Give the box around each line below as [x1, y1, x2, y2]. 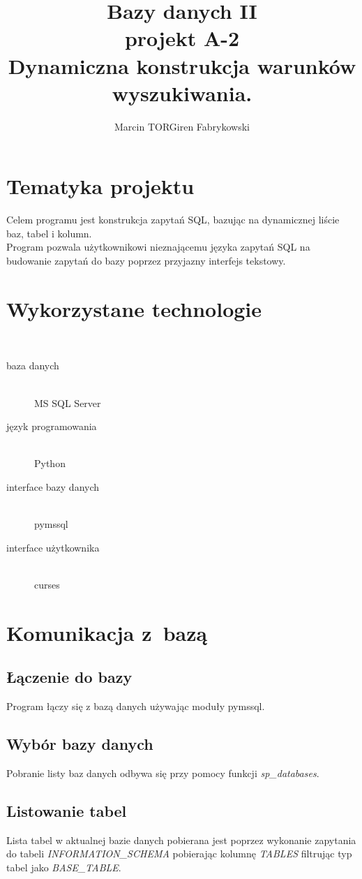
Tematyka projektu [6, 172, 195, 200]
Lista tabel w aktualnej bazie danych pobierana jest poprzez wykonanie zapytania [6, 832, 356, 847]
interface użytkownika [6, 540, 100, 554]
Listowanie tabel [6, 799, 127, 821]
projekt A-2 [124, 24, 240, 52]
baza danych [6, 358, 59, 373]
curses [34, 577, 60, 591]
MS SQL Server [34, 395, 101, 410]
